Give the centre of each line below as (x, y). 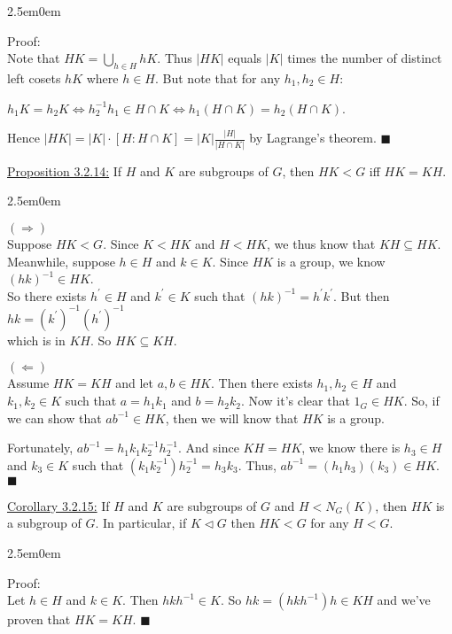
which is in (36, 340)
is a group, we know (331, 261)
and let (135, 383)
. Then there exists (261, 383)
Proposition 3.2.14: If (65, 170)
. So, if (421, 401)
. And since (208, 448)
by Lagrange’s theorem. (313, 138)
